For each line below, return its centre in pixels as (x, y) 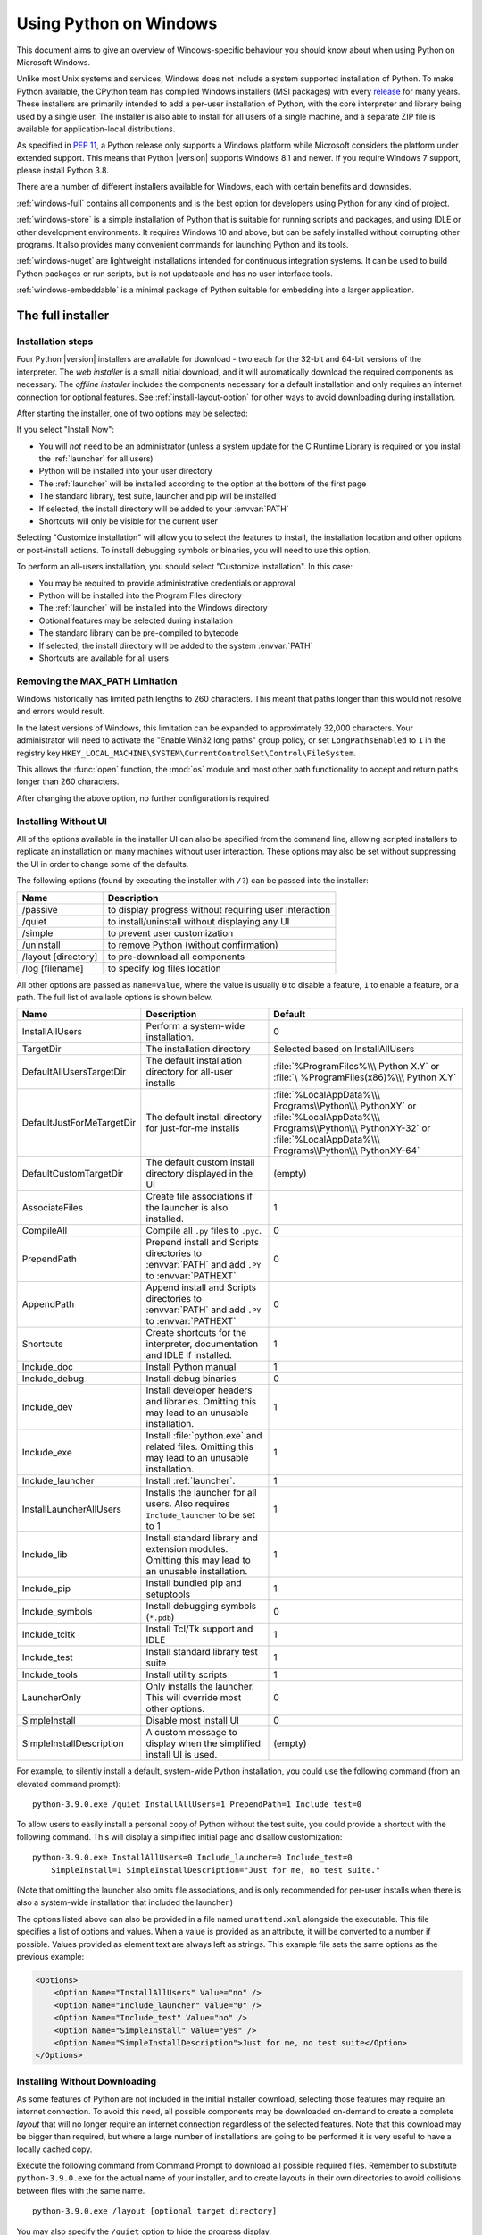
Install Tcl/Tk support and (199, 1629)
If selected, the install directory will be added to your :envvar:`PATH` (164, 509)
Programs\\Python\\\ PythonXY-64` (347, 1151)
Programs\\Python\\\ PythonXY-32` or (352, 1128)
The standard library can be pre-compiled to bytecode (139, 633)
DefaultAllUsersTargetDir (74, 1072)
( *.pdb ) (160, 1617)
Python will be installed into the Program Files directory (141, 595)
